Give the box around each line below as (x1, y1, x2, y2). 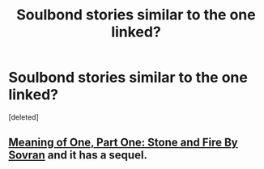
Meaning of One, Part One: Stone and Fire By (8, 136, 238, 150)
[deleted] (8, 112, 39, 122)
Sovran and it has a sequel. (8, 148, 148, 163)
